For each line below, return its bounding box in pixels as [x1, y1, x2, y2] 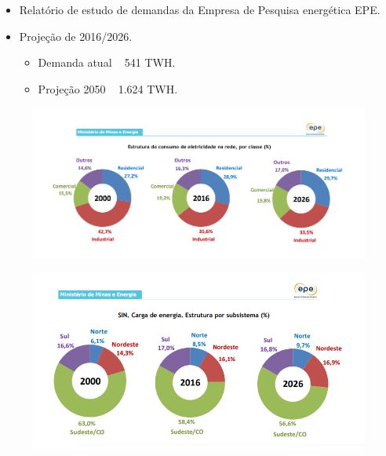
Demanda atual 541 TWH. [38, 54, 176, 71]
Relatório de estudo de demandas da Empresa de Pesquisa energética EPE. [19, 2, 381, 17]
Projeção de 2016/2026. [19, 27, 133, 44]
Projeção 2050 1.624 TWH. [38, 80, 178, 97]
